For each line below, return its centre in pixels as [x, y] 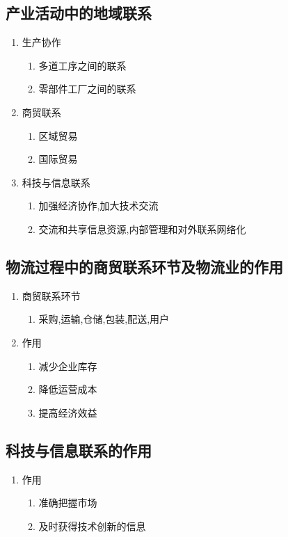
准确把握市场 [68, 503]
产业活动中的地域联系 [79, 13]
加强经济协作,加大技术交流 [98, 206]
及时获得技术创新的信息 [92, 526]
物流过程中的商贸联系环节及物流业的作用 [144, 266]
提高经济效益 [68, 412]
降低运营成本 [68, 389]
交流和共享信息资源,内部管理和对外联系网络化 [142, 229]
